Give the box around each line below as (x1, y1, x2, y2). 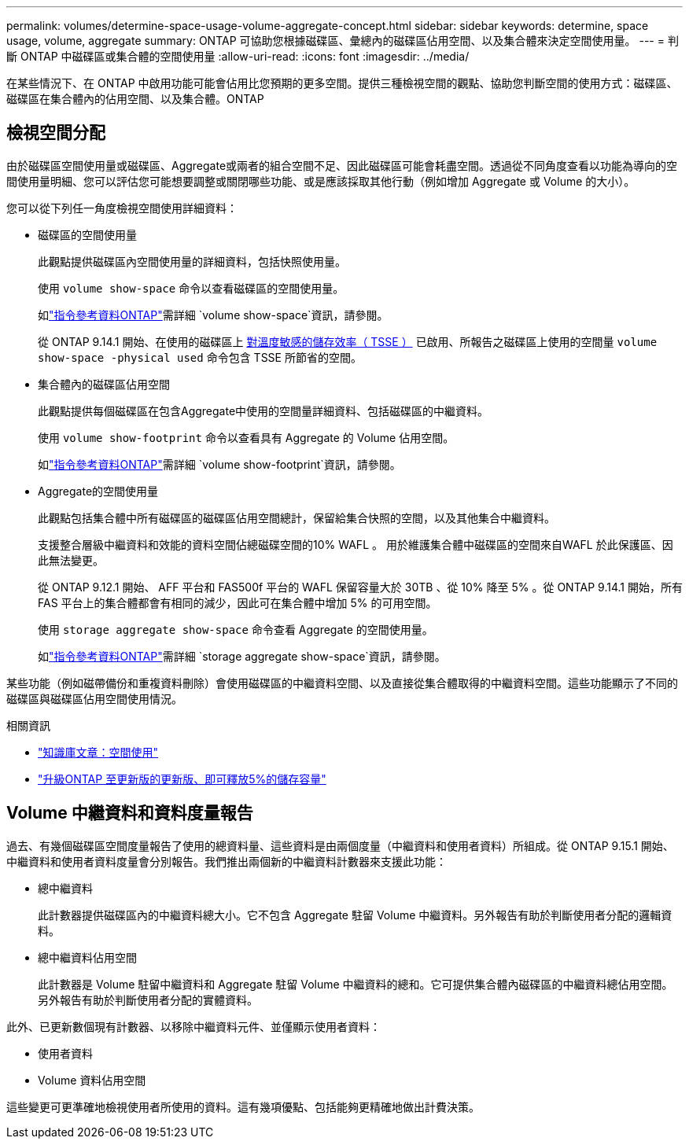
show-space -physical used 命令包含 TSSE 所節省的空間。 (38, 350, 362, 364)
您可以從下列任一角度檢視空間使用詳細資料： (6, 201, 238, 215)
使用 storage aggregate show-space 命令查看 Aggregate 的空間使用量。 (38, 622, 433, 636)
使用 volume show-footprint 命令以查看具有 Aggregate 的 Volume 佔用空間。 (38, 430, 455, 444)
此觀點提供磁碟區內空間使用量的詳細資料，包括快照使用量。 (38, 254, 346, 268)
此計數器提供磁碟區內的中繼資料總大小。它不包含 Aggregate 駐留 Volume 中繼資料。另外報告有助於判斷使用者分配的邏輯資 (38, 908, 672, 922)
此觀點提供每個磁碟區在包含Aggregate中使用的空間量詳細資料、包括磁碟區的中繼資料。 (38, 403, 489, 418)
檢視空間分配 (6, 123, 105, 143)
